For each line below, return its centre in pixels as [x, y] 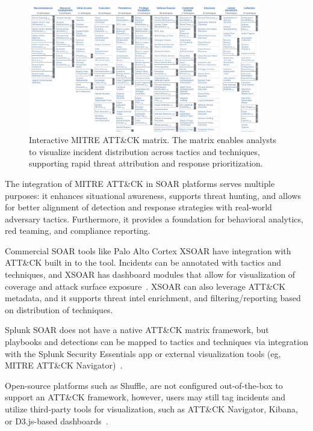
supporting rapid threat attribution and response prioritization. [146, 163]
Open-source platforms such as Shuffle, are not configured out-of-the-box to [144, 385]
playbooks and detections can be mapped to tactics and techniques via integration [156, 342]
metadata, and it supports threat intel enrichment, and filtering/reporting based [153, 298]
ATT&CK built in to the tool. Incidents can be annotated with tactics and [143, 262]
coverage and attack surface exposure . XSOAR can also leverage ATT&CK [145, 286]
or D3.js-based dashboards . [57, 420]
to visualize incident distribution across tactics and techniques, [144, 151]
